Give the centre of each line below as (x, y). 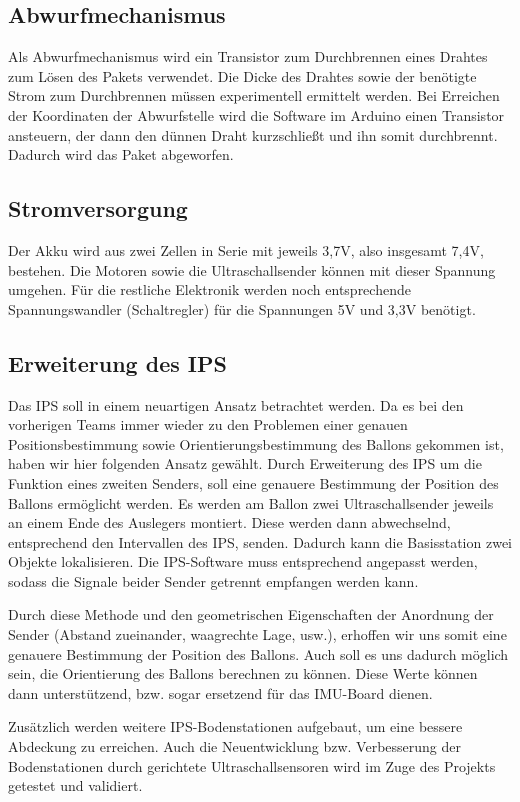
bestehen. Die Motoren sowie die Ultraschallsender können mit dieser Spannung (252, 269)
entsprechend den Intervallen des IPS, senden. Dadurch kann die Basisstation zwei (260, 541)
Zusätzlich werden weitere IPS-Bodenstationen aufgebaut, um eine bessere (235, 726)
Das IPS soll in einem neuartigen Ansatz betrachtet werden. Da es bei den (236, 404)
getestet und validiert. (75, 785)
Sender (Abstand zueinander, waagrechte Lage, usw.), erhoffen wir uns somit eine (257, 634)
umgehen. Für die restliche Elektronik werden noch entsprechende (209, 289)
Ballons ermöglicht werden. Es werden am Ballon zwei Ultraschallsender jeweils (251, 502)
